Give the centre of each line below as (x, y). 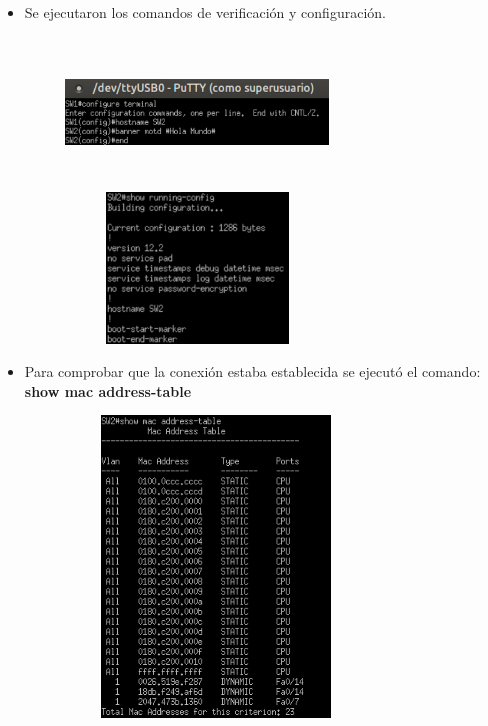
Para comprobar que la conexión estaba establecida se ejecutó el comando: (252, 371)
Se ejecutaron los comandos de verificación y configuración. (205, 12)
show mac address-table (108, 390)
